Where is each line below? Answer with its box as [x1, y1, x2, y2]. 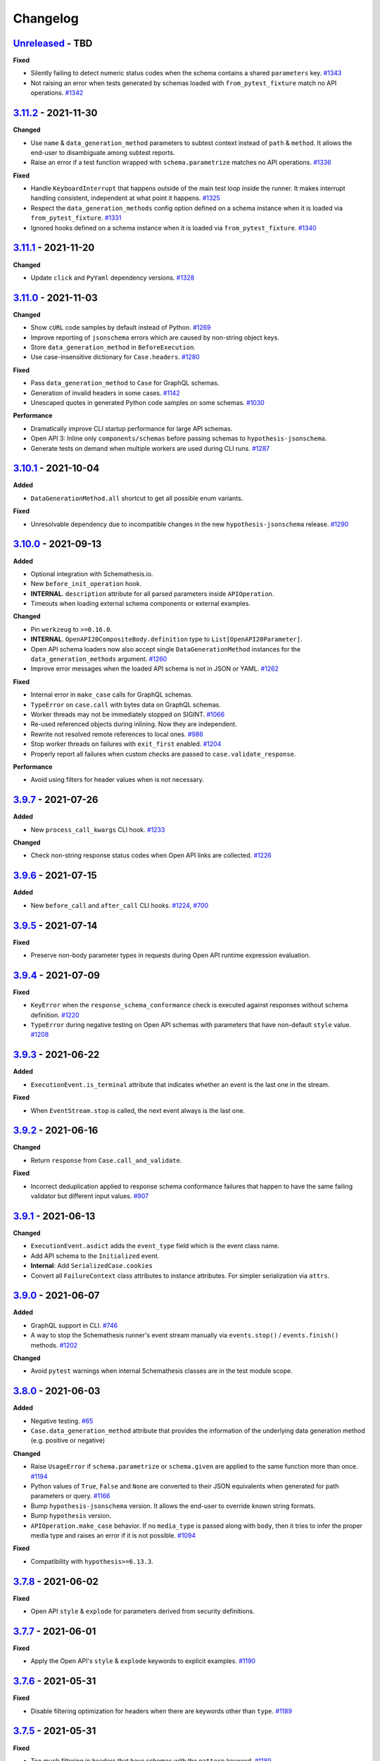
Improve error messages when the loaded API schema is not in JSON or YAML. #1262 [30, 664, 279, 673]
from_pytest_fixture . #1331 [30, 213, 122, 222]
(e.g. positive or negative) [30, 1436, 106, 1445]
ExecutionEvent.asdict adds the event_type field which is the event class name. [30, 1242, 280, 1250]
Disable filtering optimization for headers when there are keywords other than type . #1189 [30, 1707, 292, 1715]
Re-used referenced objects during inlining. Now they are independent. [30, 720, 237, 728]
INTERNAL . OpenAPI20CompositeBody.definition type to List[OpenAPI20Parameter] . [30, 635, 303, 644]
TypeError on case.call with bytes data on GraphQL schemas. [30, 700, 221, 709]
